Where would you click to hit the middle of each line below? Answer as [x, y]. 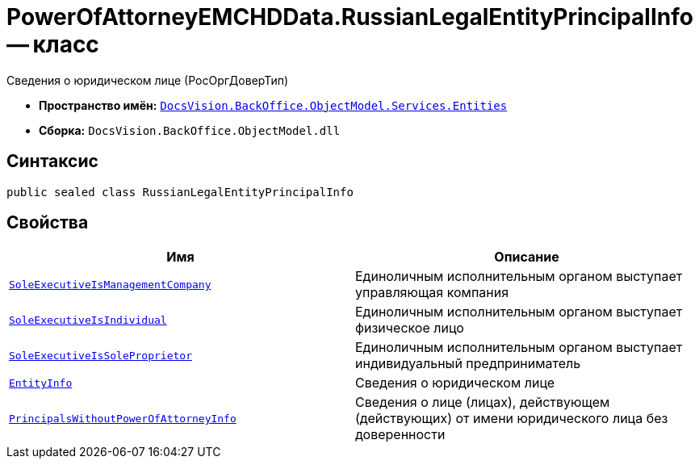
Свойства [48, 223]
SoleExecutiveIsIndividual [88, 320]
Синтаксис [52, 161]
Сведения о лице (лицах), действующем [483, 402]
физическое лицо [410, 328]
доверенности [400, 435]
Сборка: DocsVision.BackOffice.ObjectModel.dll [190, 130]
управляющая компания [432, 293]
